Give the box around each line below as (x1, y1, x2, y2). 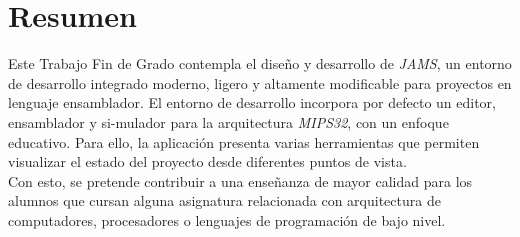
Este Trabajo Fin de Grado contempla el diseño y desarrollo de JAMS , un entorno (8, 53, 512, 74)
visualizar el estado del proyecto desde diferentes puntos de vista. (8, 151, 407, 172)
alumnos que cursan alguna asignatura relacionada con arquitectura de (8, 190, 441, 211)
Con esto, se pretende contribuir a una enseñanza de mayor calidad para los (8, 170, 473, 191)
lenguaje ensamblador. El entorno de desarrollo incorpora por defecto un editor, (8, 92, 496, 113)
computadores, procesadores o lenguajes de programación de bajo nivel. (8, 209, 446, 230)
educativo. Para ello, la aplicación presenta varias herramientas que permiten (8, 131, 480, 152)
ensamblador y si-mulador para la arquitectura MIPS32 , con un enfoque (8, 111, 449, 132)
